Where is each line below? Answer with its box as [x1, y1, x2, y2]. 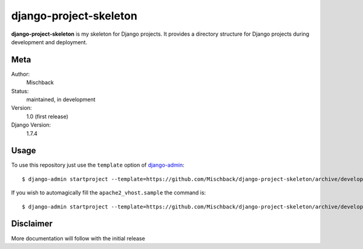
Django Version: [11, 121, 51, 128]
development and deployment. [11, 38, 88, 45]
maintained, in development [26, 96, 96, 103]
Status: [11, 87, 29, 95]
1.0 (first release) [26, 113, 69, 120]
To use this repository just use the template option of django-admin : [11, 161, 185, 169]
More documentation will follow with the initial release [11, 234, 145, 242]
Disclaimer [11, 219, 53, 229]
